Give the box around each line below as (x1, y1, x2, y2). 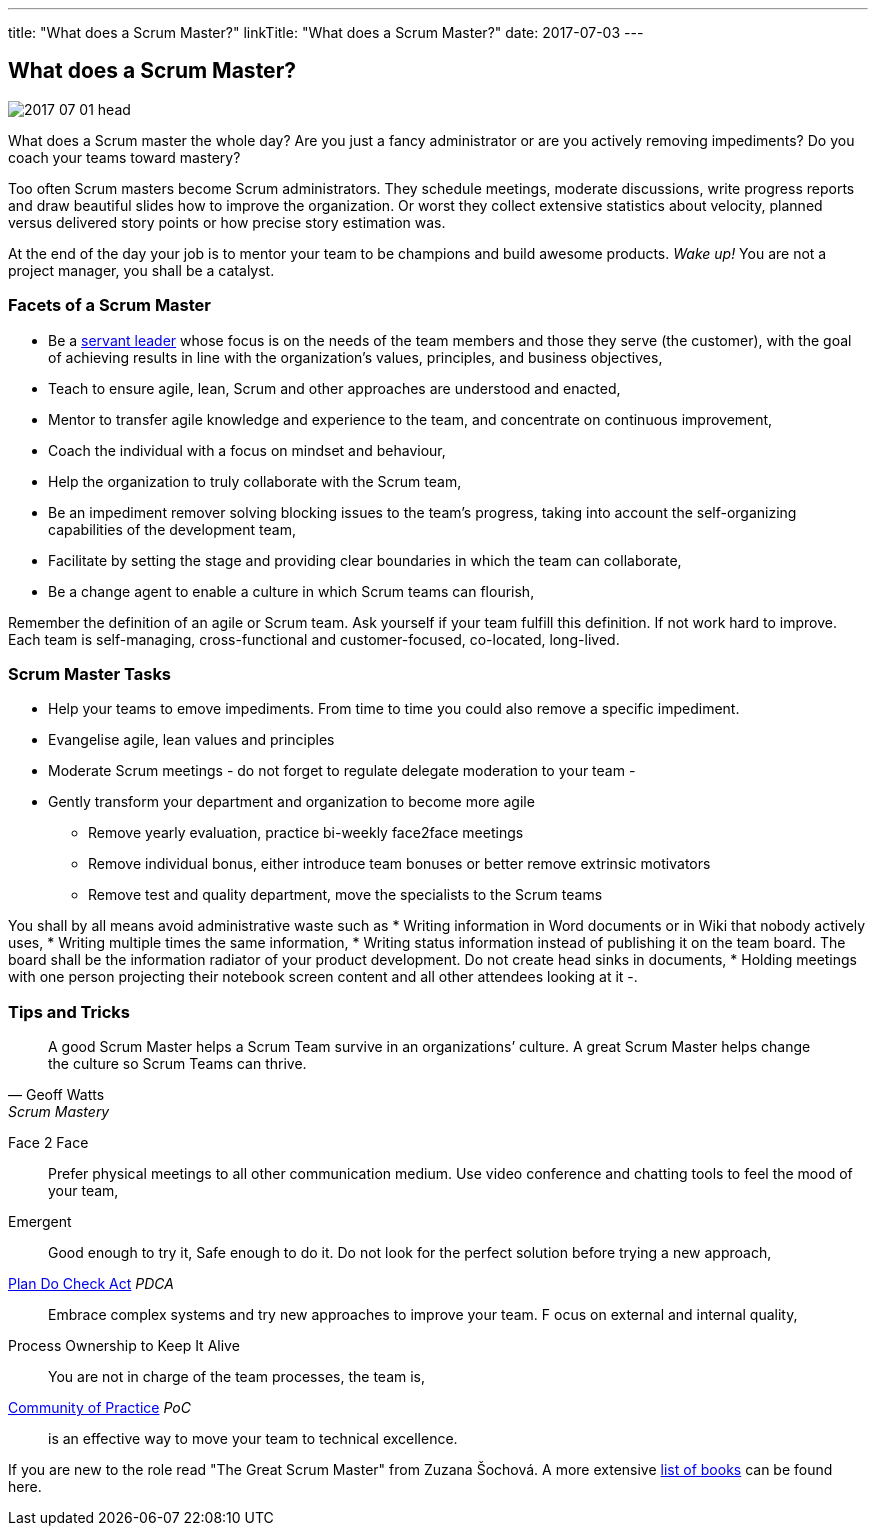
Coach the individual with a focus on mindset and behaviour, (48, 441, 446, 459)
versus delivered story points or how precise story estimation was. (8, 213, 446, 231)
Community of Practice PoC (8, 1399, 191, 1417)
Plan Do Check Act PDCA (8, 1275, 174, 1293)
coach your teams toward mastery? (8, 148, 241, 166)
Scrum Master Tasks (8, 663, 172, 684)
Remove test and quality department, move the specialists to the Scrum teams (88, 886, 603, 904)
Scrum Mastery (8, 1103, 110, 1121)
